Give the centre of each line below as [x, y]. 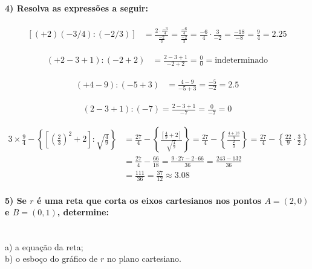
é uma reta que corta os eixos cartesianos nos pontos [149, 200]
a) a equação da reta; [44, 246]
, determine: [83, 212]
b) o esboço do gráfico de [51, 258]
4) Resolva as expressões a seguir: [76, 8]
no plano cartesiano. [144, 258]
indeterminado [242, 61]
